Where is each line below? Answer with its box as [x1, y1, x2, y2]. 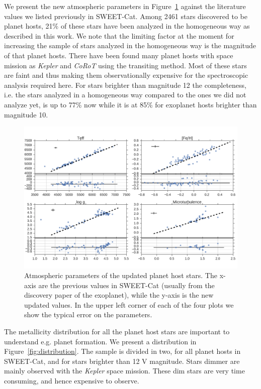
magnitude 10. [4, 109, 48, 119]
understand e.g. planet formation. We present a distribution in [4, 336, 197, 346]
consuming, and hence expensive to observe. [4, 375, 139, 386]
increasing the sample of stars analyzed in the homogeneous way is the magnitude [4, 40, 256, 51]
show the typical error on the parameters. [24, 309, 152, 320]
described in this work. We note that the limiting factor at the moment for [4, 30, 234, 41]
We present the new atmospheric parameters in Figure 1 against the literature [4, 1, 246, 11]
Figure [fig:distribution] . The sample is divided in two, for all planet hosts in [4, 346, 241, 356]
